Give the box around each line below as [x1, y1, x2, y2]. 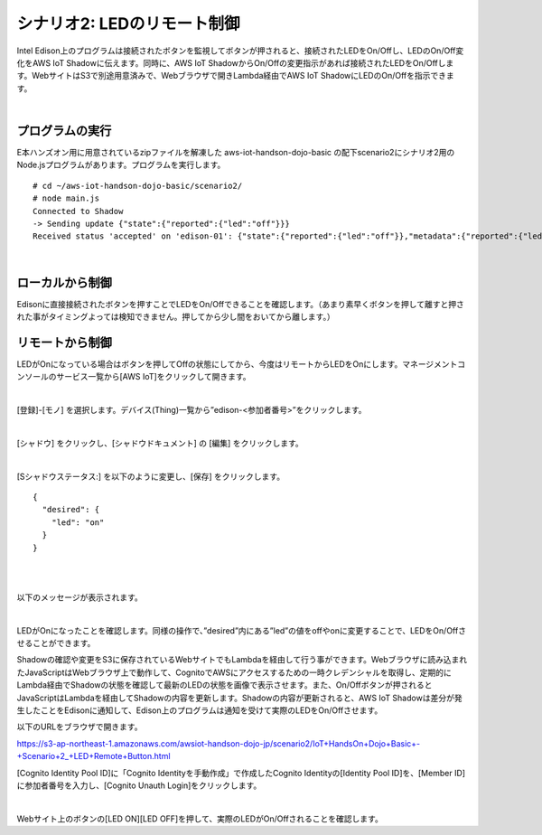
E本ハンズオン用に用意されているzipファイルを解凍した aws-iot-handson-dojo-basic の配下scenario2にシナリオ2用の [16, 147, 455, 158]
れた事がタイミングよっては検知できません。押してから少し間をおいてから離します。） [16, 312, 335, 323]
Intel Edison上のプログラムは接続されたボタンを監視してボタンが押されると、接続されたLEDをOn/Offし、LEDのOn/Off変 [16, 45, 464, 56]
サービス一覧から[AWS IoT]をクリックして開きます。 [55, 371, 252, 382]
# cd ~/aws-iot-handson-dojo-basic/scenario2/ [33, 181, 243, 191]
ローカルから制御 [16, 275, 112, 290]
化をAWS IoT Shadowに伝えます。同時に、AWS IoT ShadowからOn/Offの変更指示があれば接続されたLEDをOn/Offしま [16, 57, 454, 68]
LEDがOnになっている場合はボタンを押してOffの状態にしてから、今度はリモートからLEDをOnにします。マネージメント [16, 358, 458, 370]
